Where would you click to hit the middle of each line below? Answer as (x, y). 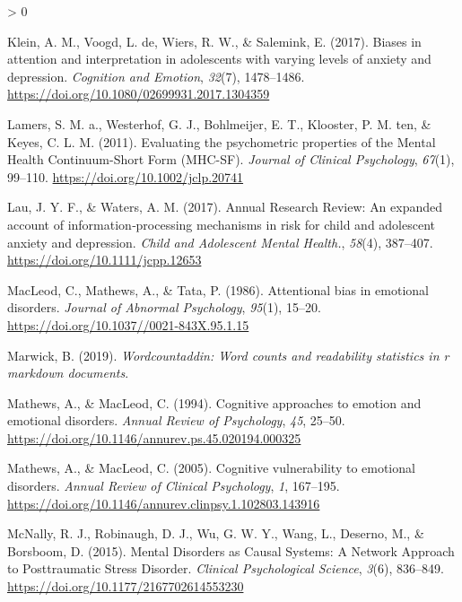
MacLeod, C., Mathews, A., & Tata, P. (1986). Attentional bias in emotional (218, 289)
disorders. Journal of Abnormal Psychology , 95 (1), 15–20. (164, 307)
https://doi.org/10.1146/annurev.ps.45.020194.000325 (154, 437)
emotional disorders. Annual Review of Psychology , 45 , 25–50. (176, 420)
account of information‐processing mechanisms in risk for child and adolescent (222, 224)
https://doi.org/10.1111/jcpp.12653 (105, 260)
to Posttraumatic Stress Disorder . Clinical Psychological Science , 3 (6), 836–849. (226, 568)
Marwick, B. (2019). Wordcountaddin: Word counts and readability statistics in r (228, 355)
